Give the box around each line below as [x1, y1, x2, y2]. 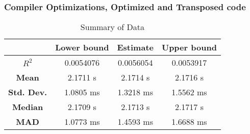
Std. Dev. [8, 86, 47, 98]
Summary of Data [80, 21, 145, 33]
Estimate [117, 41, 154, 53]
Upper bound [161, 41, 217, 53]
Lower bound [55, 41, 109, 53]
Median [12, 101, 43, 113]
